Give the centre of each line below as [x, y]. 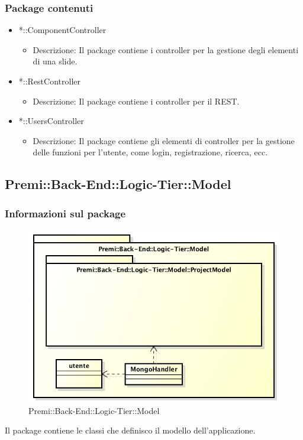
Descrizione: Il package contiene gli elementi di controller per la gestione [164, 140]
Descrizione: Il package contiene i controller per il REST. [136, 101]
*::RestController [49, 81]
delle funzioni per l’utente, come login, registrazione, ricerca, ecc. [150, 152]
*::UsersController [51, 121]
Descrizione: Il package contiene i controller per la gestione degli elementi [166, 49]
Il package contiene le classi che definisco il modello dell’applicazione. [130, 430]
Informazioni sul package [65, 213]
